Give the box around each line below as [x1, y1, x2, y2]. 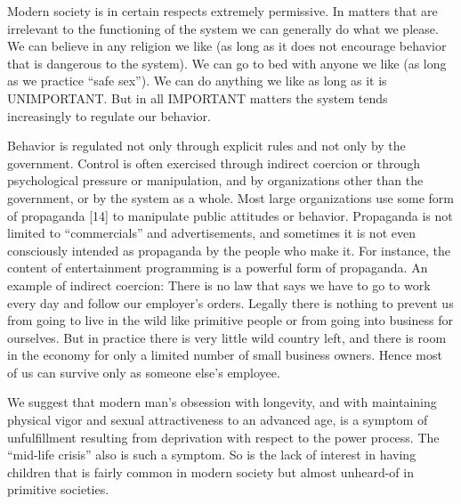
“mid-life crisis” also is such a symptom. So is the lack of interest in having [7, 445, 417, 464]
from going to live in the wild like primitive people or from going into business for [7, 311, 453, 329]
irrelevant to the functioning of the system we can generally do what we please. [7, 19, 439, 37]
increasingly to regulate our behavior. [7, 106, 211, 125]
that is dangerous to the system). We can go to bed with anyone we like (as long [7, 53, 447, 72]
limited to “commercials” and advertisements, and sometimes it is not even [7, 224, 416, 242]
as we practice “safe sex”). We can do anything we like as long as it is [7, 71, 387, 90]
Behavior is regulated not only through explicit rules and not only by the [7, 136, 406, 155]
